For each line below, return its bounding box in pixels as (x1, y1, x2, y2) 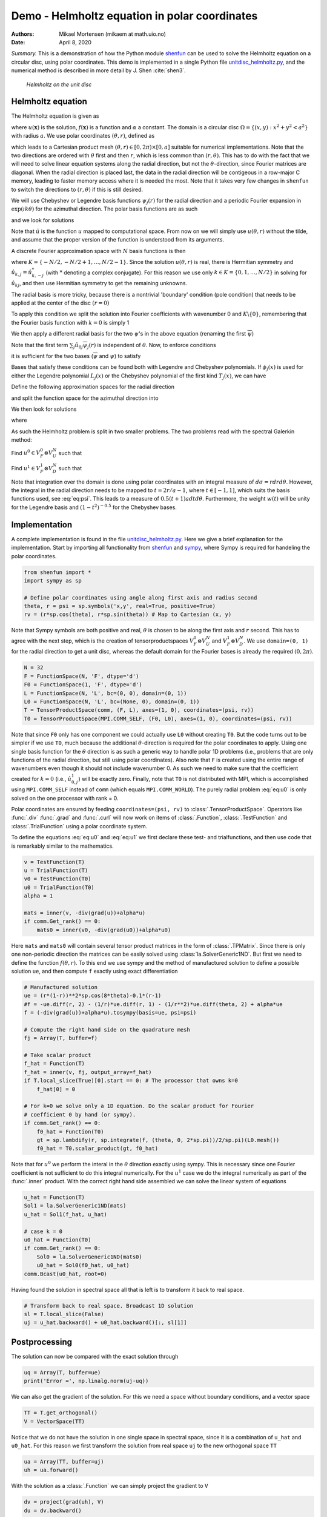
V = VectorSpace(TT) (24, 1417, 85, 1425)
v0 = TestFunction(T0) (24, 876, 91, 882)
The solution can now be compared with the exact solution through (11, 1353, 179, 1360)
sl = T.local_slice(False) (24, 1311, 104, 1317)
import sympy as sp (24, 577, 82, 584)
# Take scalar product (24, 1052, 91, 1059)
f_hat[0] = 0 (36, 1086, 76, 1092)
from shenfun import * (24, 569, 91, 576)
